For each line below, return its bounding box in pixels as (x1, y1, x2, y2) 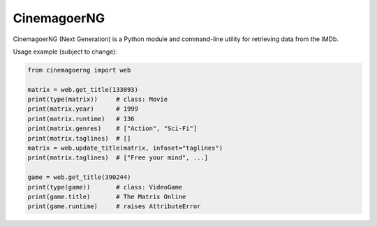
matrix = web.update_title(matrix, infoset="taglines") (27, 144, 223, 152)
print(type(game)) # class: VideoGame (27, 183, 183, 191)
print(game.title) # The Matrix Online (27, 193, 186, 201)
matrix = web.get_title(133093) (27, 86, 139, 93)
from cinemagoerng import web (27, 66, 131, 74)
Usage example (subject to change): (13, 47, 118, 56)
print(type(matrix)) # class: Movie (27, 95, 168, 104)
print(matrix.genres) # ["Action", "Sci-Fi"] (27, 125, 198, 132)
